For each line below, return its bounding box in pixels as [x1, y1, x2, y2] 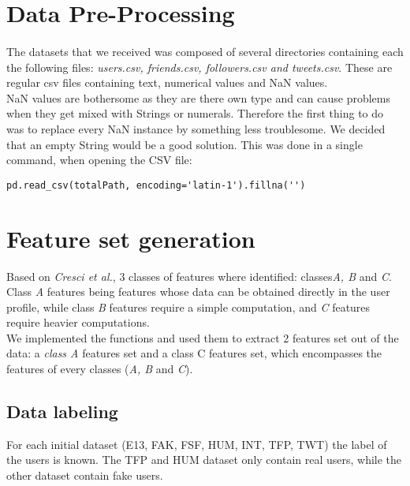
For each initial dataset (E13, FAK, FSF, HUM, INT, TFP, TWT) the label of [6, 436, 387, 452]
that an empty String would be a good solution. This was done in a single [6, 136, 363, 152]
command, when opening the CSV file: [6, 151, 192, 168]
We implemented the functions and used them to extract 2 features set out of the [6, 329, 399, 346]
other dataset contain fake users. [6, 467, 163, 484]
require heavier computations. [6, 314, 150, 331]
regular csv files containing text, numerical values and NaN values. [6, 74, 328, 91]
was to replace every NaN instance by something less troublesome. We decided [6, 120, 386, 136]
